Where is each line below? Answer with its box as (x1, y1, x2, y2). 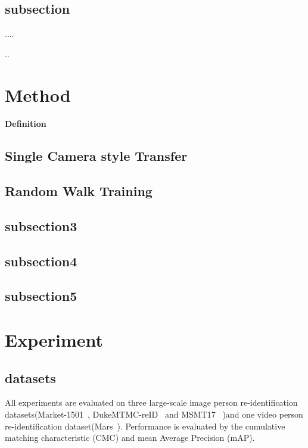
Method (5, 82, 71, 107)
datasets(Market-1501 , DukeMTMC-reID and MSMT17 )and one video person (5, 408, 303, 421)
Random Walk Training (5, 182, 153, 200)
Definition (5, 117, 46, 130)
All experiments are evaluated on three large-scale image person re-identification (5, 396, 298, 409)
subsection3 (5, 216, 77, 235)
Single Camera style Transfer (5, 147, 188, 165)
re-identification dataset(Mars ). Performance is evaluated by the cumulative (5, 419, 285, 432)
